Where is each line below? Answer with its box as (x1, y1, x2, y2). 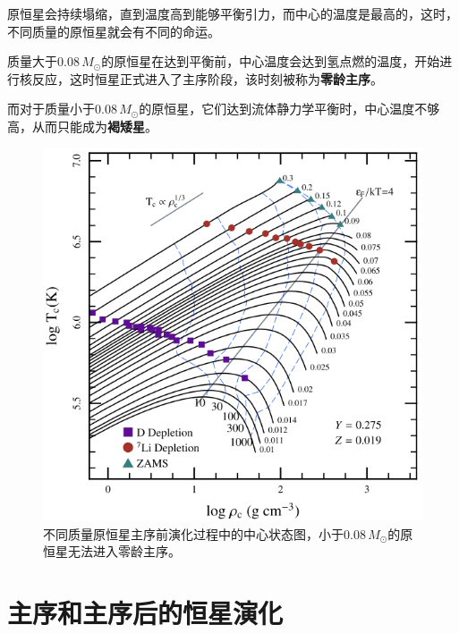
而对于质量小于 (7, 99, 95, 118)
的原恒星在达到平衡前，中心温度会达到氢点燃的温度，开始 (101, 52, 440, 71)
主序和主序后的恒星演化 (7, 594, 284, 630)
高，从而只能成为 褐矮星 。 (7, 116, 157, 135)
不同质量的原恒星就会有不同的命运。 (7, 21, 220, 40)
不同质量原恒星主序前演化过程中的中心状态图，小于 (43, 524, 344, 543)
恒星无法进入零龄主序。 (43, 542, 181, 561)
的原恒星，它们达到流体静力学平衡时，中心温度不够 (139, 99, 440, 118)
